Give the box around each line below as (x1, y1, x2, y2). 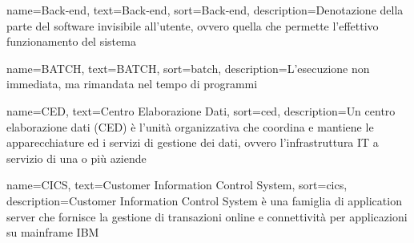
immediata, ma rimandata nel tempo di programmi (6, 75, 258, 92)
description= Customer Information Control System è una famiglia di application (6, 192, 402, 209)
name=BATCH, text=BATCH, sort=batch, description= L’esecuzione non (6, 59, 370, 76)
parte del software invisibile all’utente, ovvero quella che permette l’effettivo (6, 17, 379, 34)
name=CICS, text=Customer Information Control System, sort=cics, (6, 176, 348, 193)
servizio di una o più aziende (6, 149, 147, 166)
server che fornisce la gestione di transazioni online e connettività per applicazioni (6, 208, 408, 225)
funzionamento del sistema (6, 33, 136, 50)
